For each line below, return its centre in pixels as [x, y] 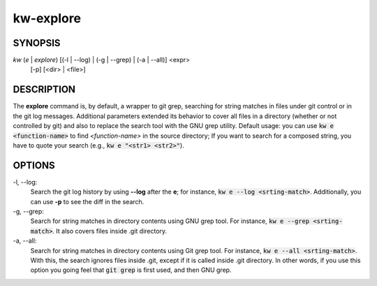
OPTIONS [34, 165]
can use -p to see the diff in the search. [87, 201]
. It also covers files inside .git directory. [110, 231]
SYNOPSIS [37, 43]
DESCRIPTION [44, 90]
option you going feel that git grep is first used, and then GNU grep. [131, 270]
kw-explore [47, 18]
